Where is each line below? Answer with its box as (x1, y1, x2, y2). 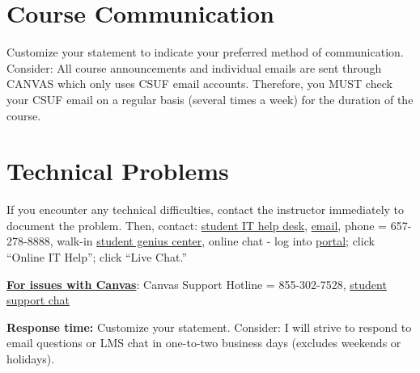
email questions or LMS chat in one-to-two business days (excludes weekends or (6, 334, 401, 351)
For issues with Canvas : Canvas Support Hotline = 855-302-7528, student (6, 275, 387, 292)
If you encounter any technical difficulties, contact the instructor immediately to (6, 201, 405, 218)
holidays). (6, 350, 55, 367)
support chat (6, 291, 70, 308)
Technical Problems (6, 154, 229, 187)
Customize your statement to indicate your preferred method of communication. (6, 44, 404, 61)
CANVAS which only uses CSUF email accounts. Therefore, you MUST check (6, 75, 392, 92)
